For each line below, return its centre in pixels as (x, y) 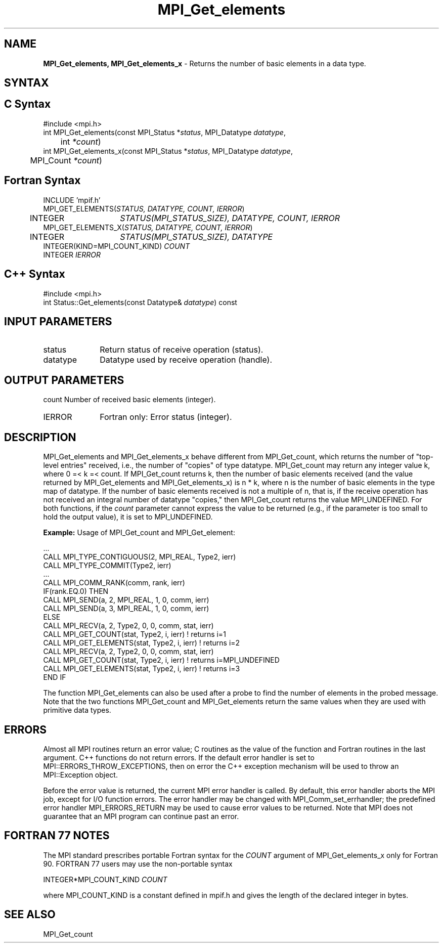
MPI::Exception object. (80, 774)
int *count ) (81, 141)
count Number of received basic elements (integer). (129, 400)
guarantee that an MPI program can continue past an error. (141, 816)
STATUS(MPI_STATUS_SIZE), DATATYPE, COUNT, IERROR (230, 218)
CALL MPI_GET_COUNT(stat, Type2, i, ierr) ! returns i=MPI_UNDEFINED (161, 660)
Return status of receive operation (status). (182, 350)
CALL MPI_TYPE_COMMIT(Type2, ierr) (107, 566)
